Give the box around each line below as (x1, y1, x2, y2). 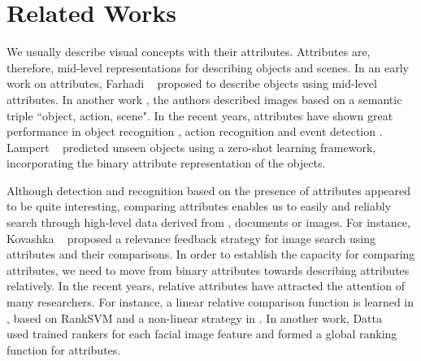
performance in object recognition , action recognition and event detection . (7, 123, 383, 140)
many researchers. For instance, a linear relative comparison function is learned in (7, 294, 414, 311)
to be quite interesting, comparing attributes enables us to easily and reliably (7, 198, 392, 215)
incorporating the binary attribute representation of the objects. (7, 154, 326, 172)
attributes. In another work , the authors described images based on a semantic (7, 90, 402, 107)
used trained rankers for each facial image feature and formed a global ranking (7, 325, 397, 342)
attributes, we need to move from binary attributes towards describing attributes (7, 261, 410, 278)
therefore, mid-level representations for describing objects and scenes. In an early (7, 59, 409, 76)
